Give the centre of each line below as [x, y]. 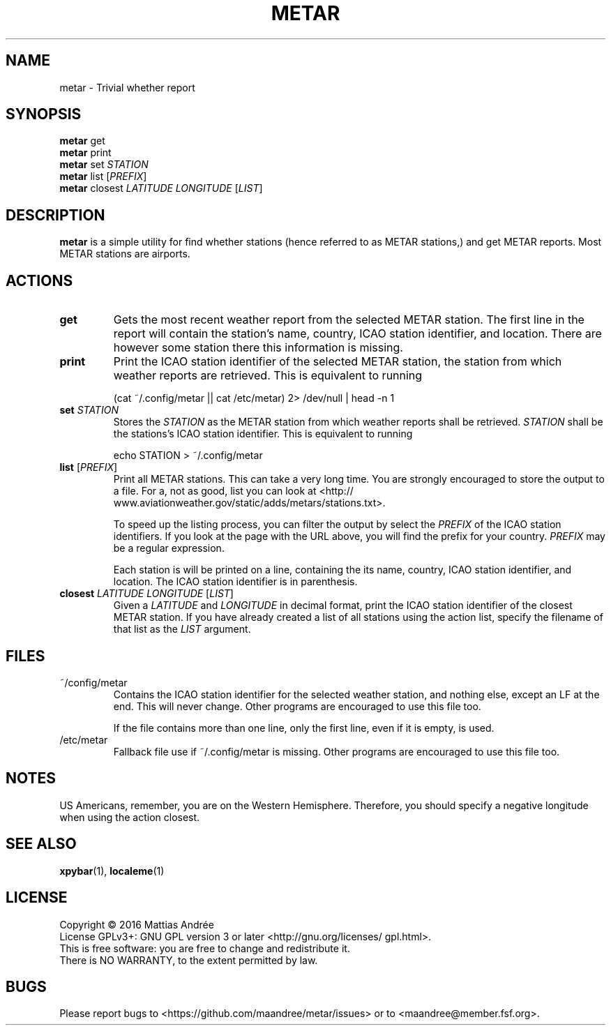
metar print [85, 153]
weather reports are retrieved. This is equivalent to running [268, 376]
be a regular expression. [169, 548]
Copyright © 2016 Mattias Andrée [137, 924]
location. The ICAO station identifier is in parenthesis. [235, 582]
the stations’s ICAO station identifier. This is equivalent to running [263, 434]
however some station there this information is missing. [258, 348]
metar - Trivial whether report [127, 87]
